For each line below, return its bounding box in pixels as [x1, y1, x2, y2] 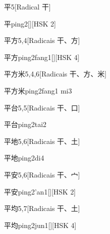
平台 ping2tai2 [4, 119, 46, 129]
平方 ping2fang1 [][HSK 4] [4, 51, 79, 62]
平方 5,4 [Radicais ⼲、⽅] [4, 35, 80, 45]
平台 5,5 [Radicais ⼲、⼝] [4, 102, 80, 112]
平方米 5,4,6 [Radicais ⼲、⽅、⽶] [4, 68, 106, 79]
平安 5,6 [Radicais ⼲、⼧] [4, 169, 80, 179]
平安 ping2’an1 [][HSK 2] [4, 186, 76, 196]
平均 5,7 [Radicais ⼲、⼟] [4, 203, 80, 213]
